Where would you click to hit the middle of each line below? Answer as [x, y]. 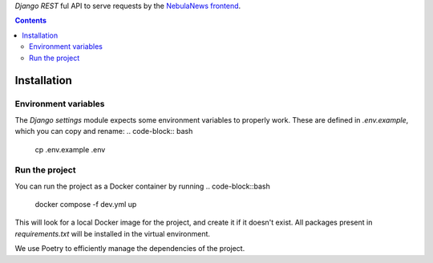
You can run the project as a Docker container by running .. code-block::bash [142, 186]
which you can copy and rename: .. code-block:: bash [104, 131]
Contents [31, 21]
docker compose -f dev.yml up [86, 204]
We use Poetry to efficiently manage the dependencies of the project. [130, 249]
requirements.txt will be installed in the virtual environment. [113, 233]
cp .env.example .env [70, 149]
